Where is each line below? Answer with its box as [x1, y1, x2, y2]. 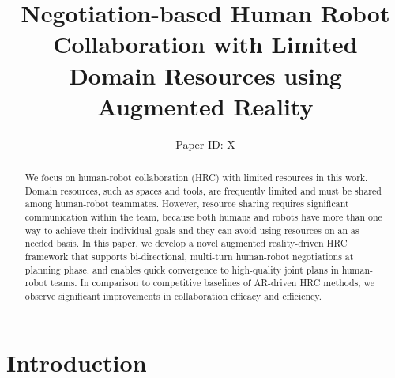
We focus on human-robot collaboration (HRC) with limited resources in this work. [24, 171, 368, 184]
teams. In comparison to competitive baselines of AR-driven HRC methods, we [50, 276, 375, 289]
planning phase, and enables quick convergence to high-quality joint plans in [24, 263, 339, 276]
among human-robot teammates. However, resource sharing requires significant [24, 197, 349, 210]
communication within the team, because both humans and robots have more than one [24, 210, 382, 224]
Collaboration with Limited [53, 28, 358, 60]
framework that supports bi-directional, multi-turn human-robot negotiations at [24, 250, 354, 263]
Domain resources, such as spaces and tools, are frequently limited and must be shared [24, 183, 382, 197]
